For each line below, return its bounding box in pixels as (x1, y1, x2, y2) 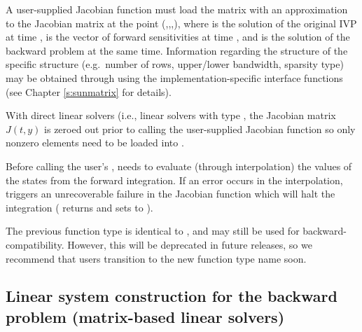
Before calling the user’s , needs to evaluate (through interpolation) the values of (6, 158, 352, 173)
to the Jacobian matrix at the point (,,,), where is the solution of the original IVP (6, 15, 357, 30)
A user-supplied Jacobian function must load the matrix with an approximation (6, 2, 348, 16)
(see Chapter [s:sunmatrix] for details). (6, 84, 172, 99)
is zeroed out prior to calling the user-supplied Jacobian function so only (44, 121, 356, 136)
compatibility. (6, 237, 64, 251)
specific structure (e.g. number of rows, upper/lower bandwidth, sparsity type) (6, 57, 344, 71)
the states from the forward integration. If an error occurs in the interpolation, (6, 172, 343, 187)
